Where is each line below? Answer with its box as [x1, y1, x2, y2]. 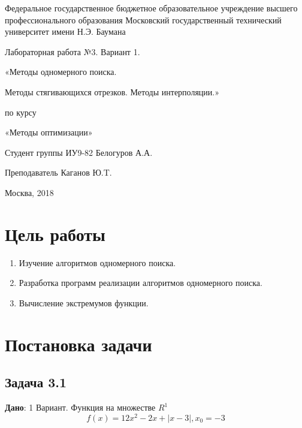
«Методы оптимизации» [5, 126, 93, 138]
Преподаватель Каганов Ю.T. [5, 166, 112, 179]
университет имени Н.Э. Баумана [5, 25, 126, 38]
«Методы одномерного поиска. [5, 65, 117, 78]
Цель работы [5, 221, 105, 246]
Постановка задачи [5, 331, 152, 356]
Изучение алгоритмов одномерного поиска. [19, 256, 176, 269]
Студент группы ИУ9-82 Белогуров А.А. [5, 146, 153, 158]
